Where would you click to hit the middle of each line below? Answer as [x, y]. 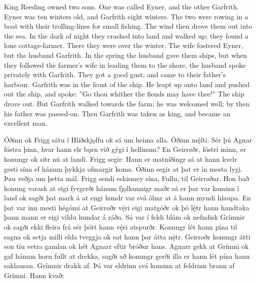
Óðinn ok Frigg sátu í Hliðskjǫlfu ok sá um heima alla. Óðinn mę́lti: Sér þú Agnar [128, 139]
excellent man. [26, 123]
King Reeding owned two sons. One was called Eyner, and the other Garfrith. [122, 6]
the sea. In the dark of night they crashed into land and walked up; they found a [126, 35]
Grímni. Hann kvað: [34, 275]
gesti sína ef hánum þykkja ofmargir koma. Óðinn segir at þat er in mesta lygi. [123, 168]
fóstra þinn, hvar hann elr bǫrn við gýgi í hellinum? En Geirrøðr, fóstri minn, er [125, 149]
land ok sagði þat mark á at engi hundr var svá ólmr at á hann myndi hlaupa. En [128, 198]
